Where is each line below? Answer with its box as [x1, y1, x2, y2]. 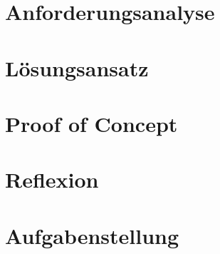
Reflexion [5, 165, 99, 194]
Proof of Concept [5, 108, 178, 138]
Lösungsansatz [5, 53, 149, 82]
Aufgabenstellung [5, 220, 179, 250]
